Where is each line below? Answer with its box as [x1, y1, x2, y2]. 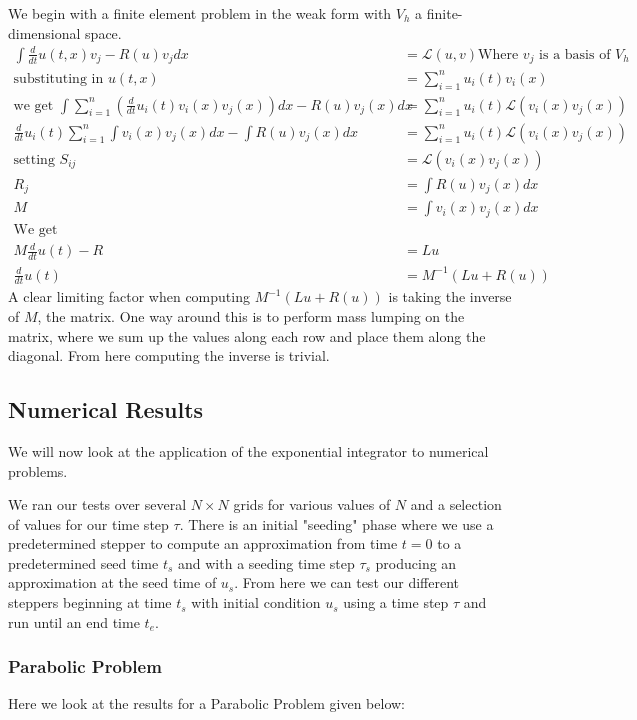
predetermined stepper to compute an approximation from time [8, 533, 398, 554]
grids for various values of [233, 494, 391, 515]
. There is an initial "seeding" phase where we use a [179, 513, 494, 534]
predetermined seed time [8, 552, 159, 573]
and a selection [410, 494, 502, 515]
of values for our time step [8, 513, 169, 534]
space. [85, 22, 122, 43]
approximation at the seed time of [8, 572, 217, 593]
